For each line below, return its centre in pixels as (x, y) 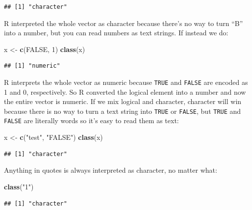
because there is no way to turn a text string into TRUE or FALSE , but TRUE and (123, 111)
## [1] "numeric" (32, 66)
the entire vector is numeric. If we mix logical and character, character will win (123, 101)
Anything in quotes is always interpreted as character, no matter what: (111, 170)
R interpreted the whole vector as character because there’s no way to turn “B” (124, 23)
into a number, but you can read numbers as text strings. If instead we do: (116, 33)
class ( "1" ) (19, 186)
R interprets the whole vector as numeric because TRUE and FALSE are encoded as (126, 82)
